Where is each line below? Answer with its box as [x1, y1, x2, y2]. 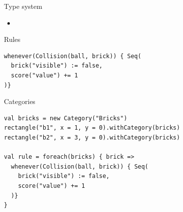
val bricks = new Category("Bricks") [4, 114, 127, 122]
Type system [4, 1, 42, 11]
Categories [4, 96, 35, 106]
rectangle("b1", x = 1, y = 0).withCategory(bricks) [4, 124, 180, 132]
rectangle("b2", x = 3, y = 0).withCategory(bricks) [4, 134, 180, 141]
